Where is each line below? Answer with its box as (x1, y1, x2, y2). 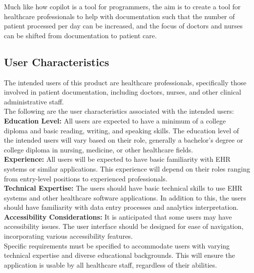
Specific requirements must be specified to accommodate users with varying (4, 240, 230, 250)
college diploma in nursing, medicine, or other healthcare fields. (4, 144, 193, 154)
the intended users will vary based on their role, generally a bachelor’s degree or (4, 135, 243, 145)
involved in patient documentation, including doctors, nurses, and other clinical (4, 87, 241, 97)
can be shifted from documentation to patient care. (4, 30, 157, 40)
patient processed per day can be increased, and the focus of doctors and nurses (4, 21, 243, 31)
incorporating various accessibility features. (4, 231, 133, 241)
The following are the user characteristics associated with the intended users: (4, 106, 234, 116)
